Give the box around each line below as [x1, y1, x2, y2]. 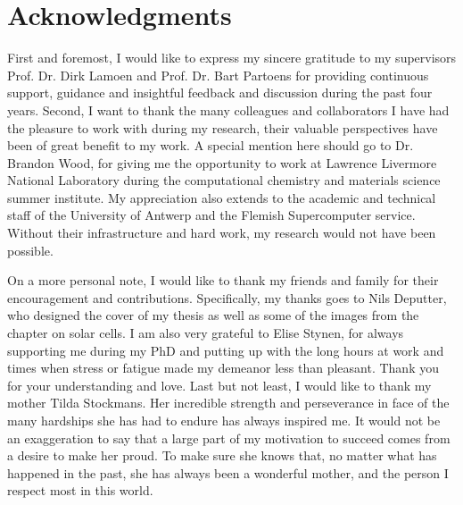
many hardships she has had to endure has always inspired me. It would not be [7, 411, 441, 429]
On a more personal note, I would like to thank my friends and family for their [7, 271, 439, 290]
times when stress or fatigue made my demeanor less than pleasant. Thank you [7, 358, 439, 377]
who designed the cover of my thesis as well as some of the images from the [7, 306, 419, 324]
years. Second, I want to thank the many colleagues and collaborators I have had [7, 100, 450, 119]
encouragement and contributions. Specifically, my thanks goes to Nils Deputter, [7, 288, 447, 307]
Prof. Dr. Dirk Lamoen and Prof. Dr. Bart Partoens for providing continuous [7, 65, 429, 84]
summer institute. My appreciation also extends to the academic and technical [7, 188, 436, 206]
